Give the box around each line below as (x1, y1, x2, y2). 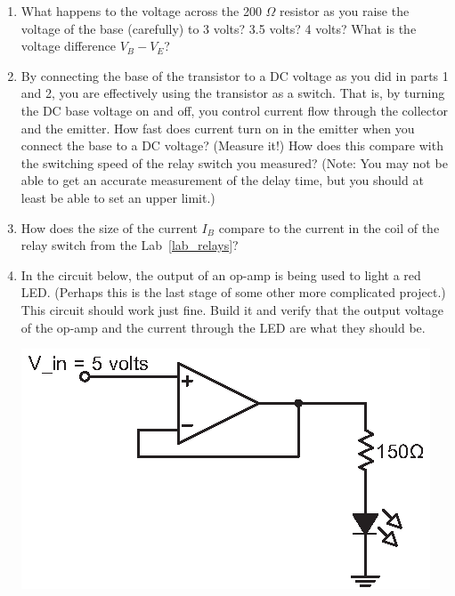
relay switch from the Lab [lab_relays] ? (20, 236, 239, 254)
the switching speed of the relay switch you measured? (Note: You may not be (20, 153, 448, 172)
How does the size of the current (20, 218, 198, 237)
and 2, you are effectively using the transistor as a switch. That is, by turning (20, 84, 445, 102)
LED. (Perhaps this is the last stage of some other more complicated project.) (20, 283, 446, 302)
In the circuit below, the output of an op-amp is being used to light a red (20, 265, 421, 284)
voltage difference (20, 36, 116, 55)
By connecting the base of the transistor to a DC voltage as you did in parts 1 (20, 66, 449, 85)
